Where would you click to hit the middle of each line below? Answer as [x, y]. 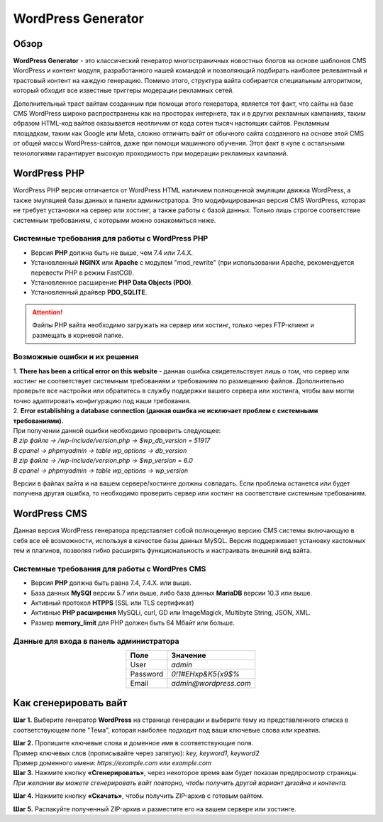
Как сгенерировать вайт [70, 703]
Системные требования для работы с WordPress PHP [111, 239]
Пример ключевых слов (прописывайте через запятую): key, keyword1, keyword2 [136, 753]
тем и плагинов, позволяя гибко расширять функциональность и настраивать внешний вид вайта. [162, 551]
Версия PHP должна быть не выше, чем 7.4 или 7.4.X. [112, 253]
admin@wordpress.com [211, 683]
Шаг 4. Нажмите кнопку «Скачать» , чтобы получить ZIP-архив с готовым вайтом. [138, 796]
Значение [189, 655]
